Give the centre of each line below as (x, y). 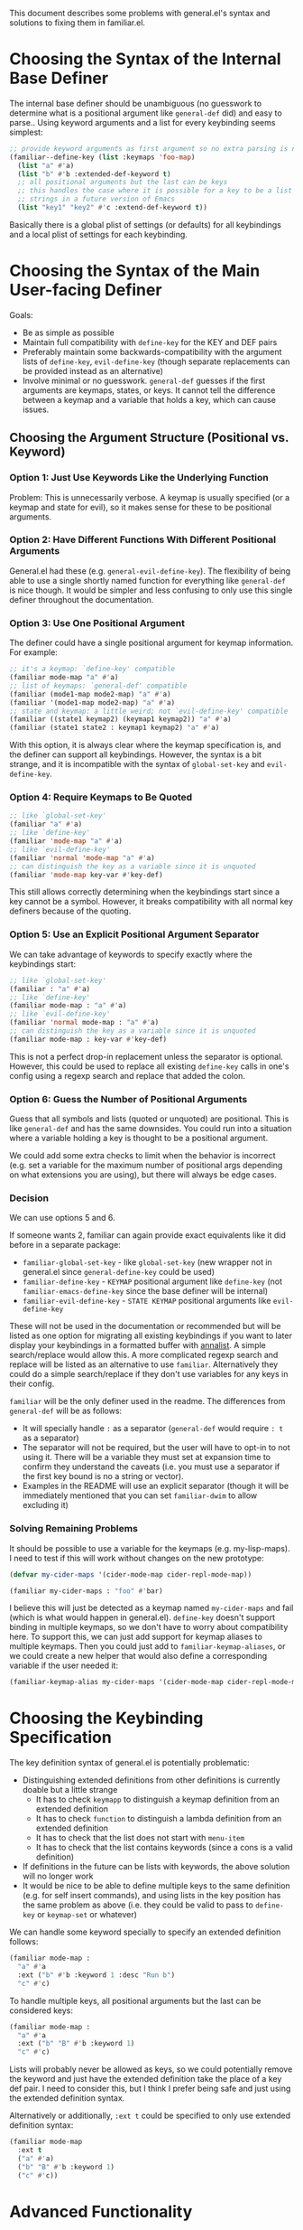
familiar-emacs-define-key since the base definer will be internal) (145, 1291)
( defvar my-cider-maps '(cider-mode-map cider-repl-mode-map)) (131, 1574)
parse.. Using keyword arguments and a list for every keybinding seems (142, 122)
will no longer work (58, 1876)
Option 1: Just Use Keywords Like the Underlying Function (139, 478)
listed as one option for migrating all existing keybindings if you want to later (151, 1335)
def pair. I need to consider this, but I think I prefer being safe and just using (150, 2089)
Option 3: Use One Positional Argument (97, 623)
